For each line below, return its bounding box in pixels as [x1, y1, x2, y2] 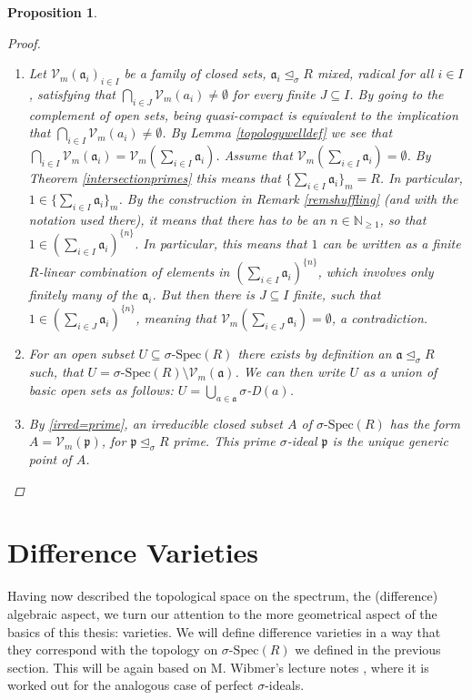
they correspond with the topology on [7, 640, 218, 659]
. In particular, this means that [135, 233, 307, 252]
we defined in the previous [295, 640, 441, 659]
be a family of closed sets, [124, 64, 266, 83]
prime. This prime [173, 431, 276, 451]
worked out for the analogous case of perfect [7, 675, 254, 695]
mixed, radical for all [316, 64, 434, 83]
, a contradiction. [331, 309, 428, 328]
